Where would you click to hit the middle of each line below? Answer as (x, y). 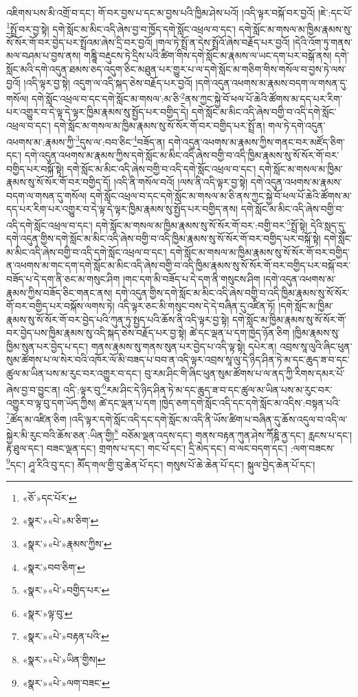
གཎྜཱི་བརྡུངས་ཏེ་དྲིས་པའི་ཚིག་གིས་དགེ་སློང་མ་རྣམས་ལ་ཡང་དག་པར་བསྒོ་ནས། (208, 55)
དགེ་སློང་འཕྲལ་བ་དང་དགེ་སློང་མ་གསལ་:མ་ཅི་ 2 (108, 97)
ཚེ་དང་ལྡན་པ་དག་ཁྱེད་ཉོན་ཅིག (239, 333)
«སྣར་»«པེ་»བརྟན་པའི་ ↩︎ (66, 636)
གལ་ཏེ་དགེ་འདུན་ (297, 126)
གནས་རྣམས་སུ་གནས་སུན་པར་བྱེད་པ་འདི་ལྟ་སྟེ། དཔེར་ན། (184, 346)
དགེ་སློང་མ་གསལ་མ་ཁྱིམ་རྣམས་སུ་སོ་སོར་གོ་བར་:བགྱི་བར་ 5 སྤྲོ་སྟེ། (202, 224)
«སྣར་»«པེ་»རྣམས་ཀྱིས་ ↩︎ (67, 544)
